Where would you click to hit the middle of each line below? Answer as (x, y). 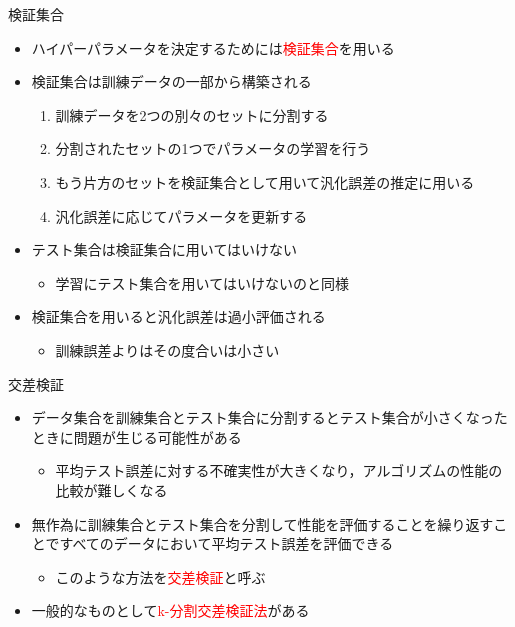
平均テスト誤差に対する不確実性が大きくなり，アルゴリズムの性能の (279, 470)
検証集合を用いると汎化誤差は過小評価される (178, 316)
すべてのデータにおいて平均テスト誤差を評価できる (226, 543)
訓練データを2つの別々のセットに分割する (192, 114)
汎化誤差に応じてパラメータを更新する (181, 215)
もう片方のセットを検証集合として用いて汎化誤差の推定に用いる (265, 181)
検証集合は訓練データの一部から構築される (171, 81)
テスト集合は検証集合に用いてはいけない (164, 249)
